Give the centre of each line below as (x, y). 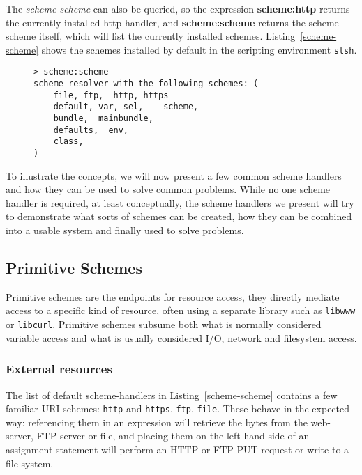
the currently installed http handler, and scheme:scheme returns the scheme (172, 22)
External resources (59, 369)
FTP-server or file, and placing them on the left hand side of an (173, 436)
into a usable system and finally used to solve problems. (125, 230)
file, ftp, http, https (111, 95)
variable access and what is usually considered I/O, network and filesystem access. (181, 337)
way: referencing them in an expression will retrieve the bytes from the (157, 422)
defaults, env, (91, 130)
